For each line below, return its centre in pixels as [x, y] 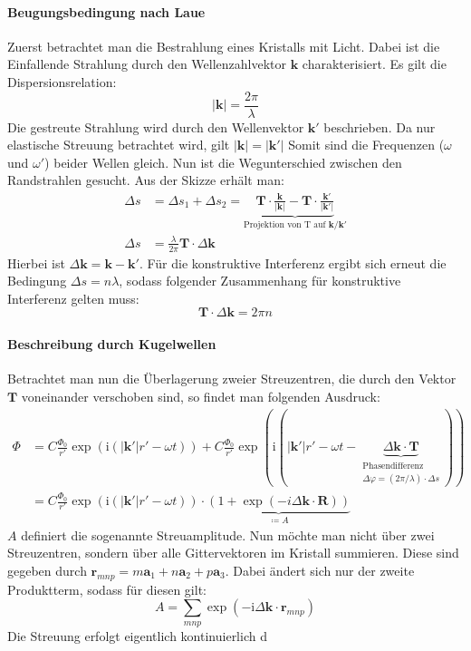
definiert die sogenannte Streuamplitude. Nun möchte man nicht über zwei [228, 534]
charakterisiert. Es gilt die [374, 64]
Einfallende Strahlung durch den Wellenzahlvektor [147, 64]
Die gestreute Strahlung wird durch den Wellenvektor [156, 126]
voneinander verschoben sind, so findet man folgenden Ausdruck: [201, 396]
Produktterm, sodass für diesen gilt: [107, 589]
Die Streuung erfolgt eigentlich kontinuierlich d [137, 635]
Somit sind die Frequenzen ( [366, 145]
